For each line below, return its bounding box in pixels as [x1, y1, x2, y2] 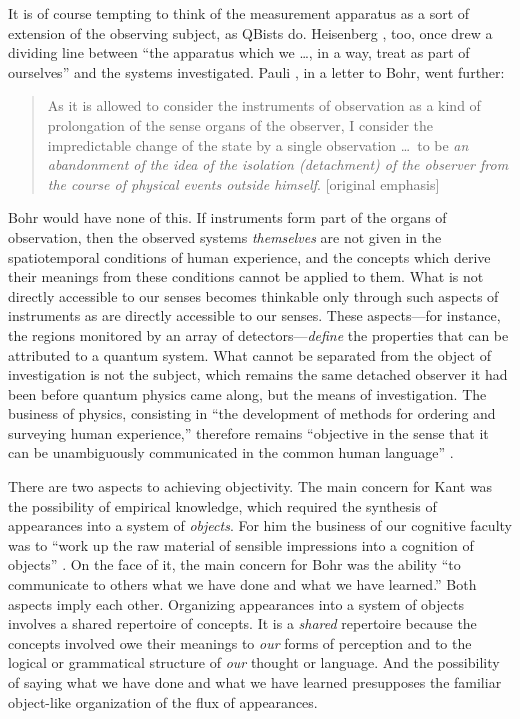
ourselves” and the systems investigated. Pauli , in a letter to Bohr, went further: [8, 61, 505, 82]
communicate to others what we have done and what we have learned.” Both [8, 574, 477, 595]
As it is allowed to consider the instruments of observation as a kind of [47, 95, 481, 116]
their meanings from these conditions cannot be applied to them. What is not [8, 266, 484, 287]
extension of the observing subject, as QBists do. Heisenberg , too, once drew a [8, 22, 493, 43]
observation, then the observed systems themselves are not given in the [8, 226, 442, 247]
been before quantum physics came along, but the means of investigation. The [8, 383, 487, 404]
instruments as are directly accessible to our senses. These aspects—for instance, [8, 305, 501, 326]
